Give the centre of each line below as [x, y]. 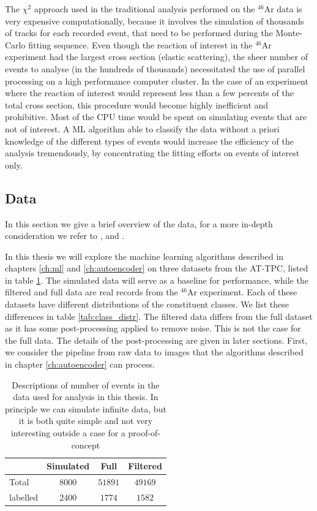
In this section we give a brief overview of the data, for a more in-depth [139, 223]
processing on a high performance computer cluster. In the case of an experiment [157, 81]
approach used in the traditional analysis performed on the [144, 9]
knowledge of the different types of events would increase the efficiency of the [149, 141]
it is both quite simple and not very [86, 421]
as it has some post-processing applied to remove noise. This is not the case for [153, 328]
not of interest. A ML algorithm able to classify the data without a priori [142, 128]
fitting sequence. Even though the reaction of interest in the [140, 44]
